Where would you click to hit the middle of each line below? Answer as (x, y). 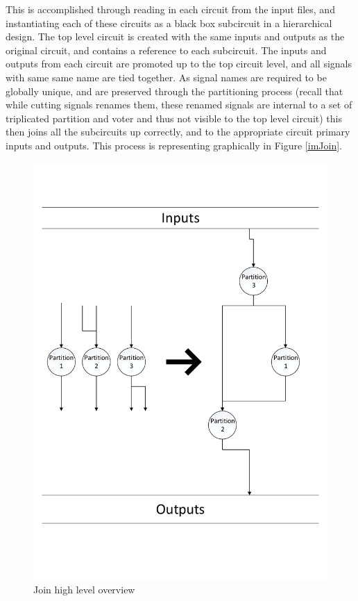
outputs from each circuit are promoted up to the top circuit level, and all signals (179, 64)
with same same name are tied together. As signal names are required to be (166, 77)
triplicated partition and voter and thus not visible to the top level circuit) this (174, 118)
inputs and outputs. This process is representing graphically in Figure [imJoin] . (174, 145)
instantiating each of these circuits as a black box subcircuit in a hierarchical (169, 23)
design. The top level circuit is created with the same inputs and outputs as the (175, 36)
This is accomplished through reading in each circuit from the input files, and (170, 9)
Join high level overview (84, 589)
